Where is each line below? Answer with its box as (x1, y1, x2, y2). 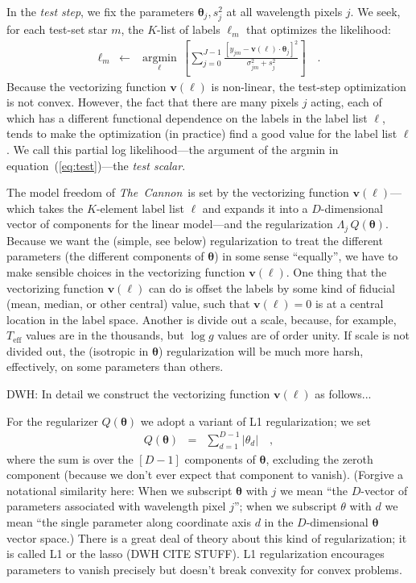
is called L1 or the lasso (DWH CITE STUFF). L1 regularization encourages (6, 545, 385, 562)
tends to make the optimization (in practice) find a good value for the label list (6, 125, 397, 142)
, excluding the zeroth (266, 450, 373, 467)
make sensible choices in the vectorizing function (6, 263, 245, 280)
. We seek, (350, 3, 401, 19)
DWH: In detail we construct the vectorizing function (6, 385, 270, 402)
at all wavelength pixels (226, 3, 343, 19)
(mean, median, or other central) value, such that (6, 295, 250, 312)
